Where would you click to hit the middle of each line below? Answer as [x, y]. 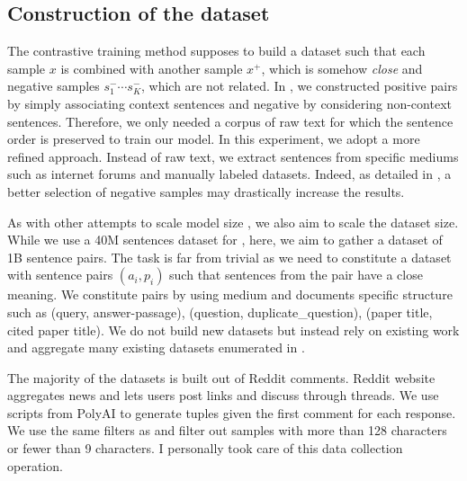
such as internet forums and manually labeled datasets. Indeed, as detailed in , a [229, 174]
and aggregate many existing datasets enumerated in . [156, 347]
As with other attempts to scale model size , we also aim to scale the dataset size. [233, 222]
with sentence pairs [60, 275]
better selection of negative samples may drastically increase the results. [206, 191]
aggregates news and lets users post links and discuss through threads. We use [223, 395]
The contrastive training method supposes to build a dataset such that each [216, 51]
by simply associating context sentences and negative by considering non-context [229, 103]
